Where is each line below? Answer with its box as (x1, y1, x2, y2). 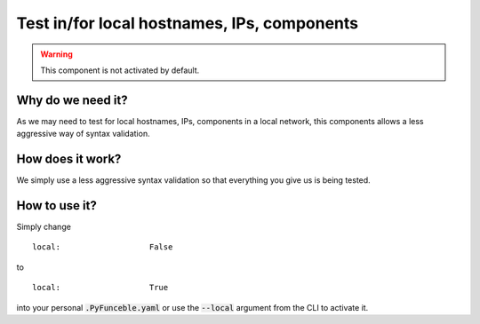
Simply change (16, 222, 71, 233)
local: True (32, 282, 169, 293)
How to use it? (16, 198, 97, 213)
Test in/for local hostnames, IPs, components (16, 13, 359, 33)
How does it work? (16, 152, 122, 167)
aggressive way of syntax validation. (16, 129, 150, 139)
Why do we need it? (16, 92, 128, 107)
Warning (40, 49, 73, 59)
